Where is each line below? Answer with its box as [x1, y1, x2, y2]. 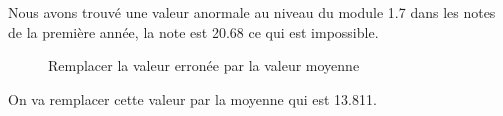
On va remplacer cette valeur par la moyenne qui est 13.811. [8, 88, 377, 109]
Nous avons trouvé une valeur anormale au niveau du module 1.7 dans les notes [8, 2, 496, 22]
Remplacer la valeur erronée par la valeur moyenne [48, 55, 360, 76]
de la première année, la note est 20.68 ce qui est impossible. [8, 21, 379, 42]
